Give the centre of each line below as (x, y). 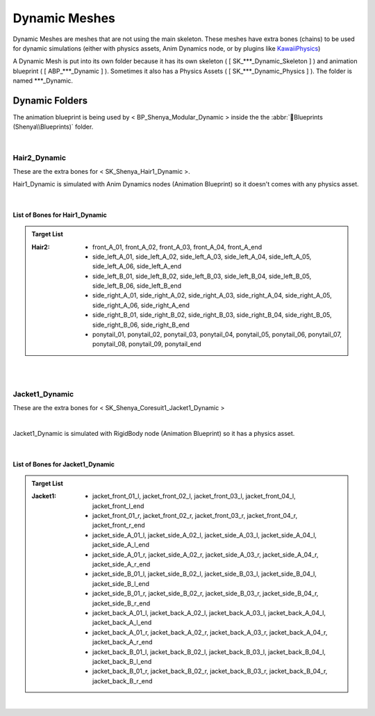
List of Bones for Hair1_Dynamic (60, 215)
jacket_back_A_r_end (123, 642)
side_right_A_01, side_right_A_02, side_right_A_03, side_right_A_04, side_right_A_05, (212, 295)
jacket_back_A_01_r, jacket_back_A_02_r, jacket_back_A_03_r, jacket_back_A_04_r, (210, 632)
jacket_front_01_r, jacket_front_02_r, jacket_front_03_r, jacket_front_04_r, (195, 516)
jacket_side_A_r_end (122, 564)
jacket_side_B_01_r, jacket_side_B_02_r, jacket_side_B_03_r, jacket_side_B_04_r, (206, 594)
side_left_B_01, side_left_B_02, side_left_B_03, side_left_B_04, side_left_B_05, (202, 276)
